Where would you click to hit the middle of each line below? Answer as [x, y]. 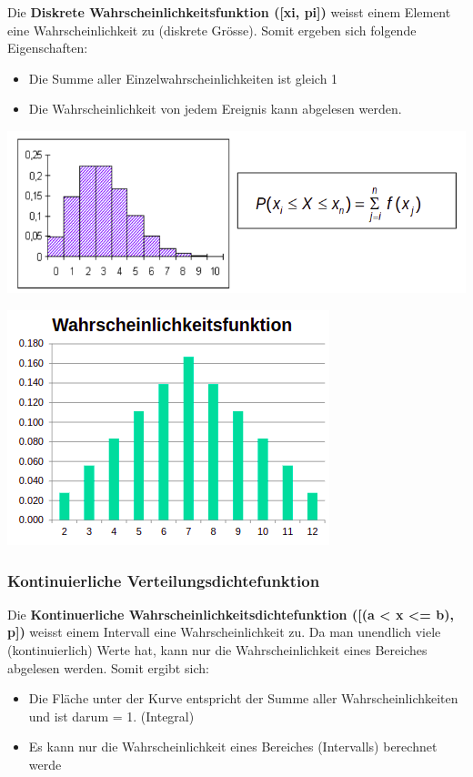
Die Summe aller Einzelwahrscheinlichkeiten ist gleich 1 [183, 78]
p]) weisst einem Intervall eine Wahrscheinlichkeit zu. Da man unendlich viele [224, 632]
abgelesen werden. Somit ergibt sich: [108, 667]
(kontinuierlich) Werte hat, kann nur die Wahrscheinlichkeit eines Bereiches [217, 650]
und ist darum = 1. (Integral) [111, 716]
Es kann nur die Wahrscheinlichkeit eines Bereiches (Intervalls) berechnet [233, 747]
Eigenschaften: [48, 48]
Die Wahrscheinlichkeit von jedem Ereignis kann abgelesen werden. [215, 109]
